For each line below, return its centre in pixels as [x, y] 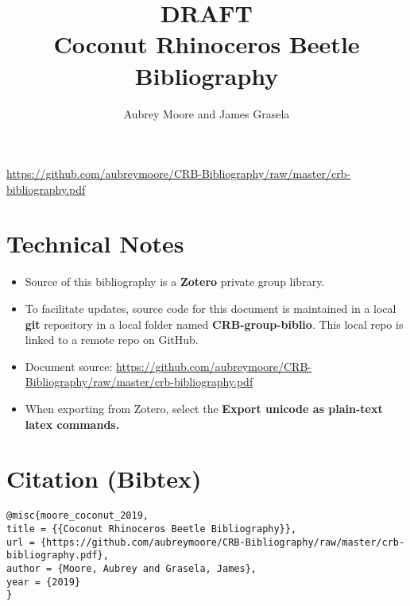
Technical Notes [95, 243]
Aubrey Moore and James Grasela [207, 113]
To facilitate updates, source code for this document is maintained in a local [211, 308]
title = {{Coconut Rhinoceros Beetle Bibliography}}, [152, 529]
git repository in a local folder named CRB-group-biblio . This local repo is [214, 324]
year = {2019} [44, 582]
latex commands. [72, 424]
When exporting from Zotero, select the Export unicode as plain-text [204, 408]
